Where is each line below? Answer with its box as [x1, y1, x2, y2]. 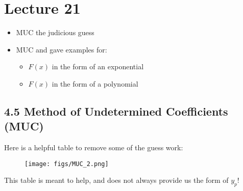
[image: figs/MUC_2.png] [25, 160, 109, 168]
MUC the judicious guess [16, 27, 94, 38]
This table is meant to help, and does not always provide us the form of [4, 175, 229, 185]
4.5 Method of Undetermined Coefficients [4, 103, 228, 119]
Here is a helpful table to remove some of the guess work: [4, 142, 183, 153]
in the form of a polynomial [52, 78, 138, 89]
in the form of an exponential [52, 61, 144, 72]
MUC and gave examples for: [16, 44, 107, 54]
